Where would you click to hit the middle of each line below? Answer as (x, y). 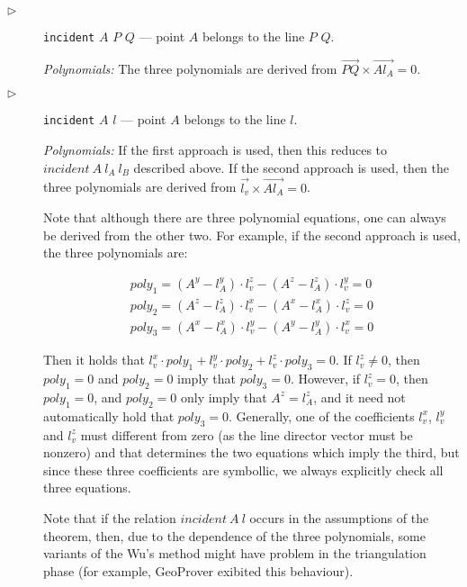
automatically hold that (109, 415)
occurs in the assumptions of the (339, 517)
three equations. (87, 488)
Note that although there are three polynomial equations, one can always (245, 217)
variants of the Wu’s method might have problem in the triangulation (235, 553)
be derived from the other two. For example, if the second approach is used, (252, 235)
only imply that (224, 397)
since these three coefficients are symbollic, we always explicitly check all (243, 470)
